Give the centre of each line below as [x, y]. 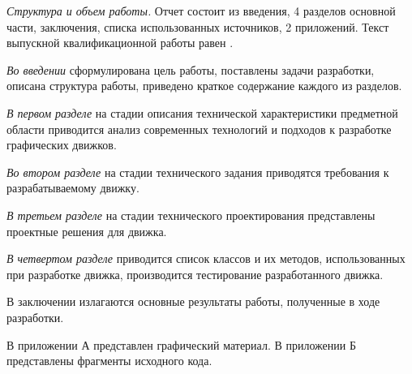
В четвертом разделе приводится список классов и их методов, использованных [206, 258]
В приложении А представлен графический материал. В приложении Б [181, 344]
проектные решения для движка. [87, 231]
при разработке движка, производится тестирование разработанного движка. [195, 274]
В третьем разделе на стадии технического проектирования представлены [191, 215]
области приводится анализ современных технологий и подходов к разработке [199, 129]
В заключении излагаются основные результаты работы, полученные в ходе [193, 301]
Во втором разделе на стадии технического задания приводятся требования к [198, 172]
